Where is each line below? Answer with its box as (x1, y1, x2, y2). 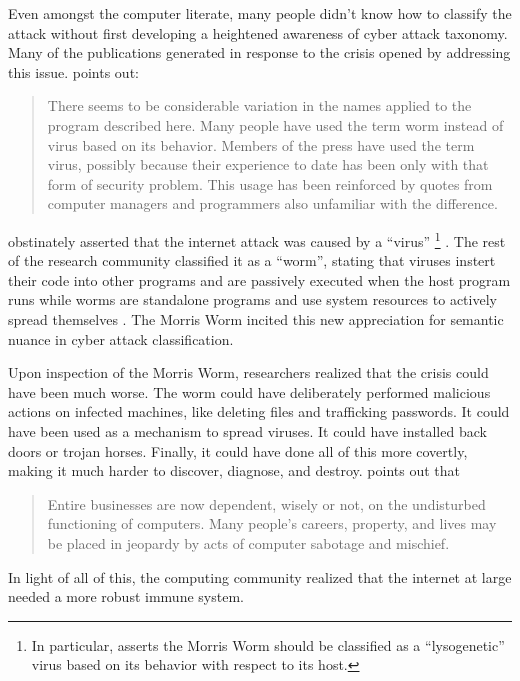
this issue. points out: (8, 61, 139, 82)
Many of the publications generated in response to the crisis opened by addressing (8, 42, 511, 63)
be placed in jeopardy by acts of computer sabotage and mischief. (47, 532, 450, 553)
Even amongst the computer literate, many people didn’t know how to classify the (8, 3, 512, 23)
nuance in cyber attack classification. (8, 328, 234, 349)
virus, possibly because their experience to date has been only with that (47, 154, 489, 175)
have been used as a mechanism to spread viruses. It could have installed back (8, 420, 487, 441)
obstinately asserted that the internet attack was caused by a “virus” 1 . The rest (8, 227, 506, 251)
